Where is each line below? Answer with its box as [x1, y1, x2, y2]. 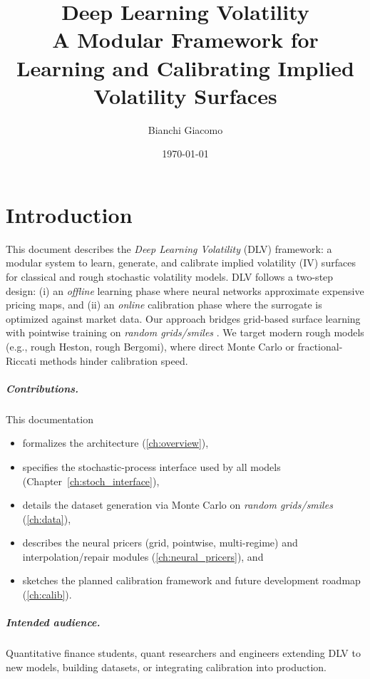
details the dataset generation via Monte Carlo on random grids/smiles [22, 497, 333, 512]
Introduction [6, 199, 133, 229]
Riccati [6, 353, 36, 368]
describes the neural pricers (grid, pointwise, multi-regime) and [22, 535, 298, 550]
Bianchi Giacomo [148, 122, 223, 137]
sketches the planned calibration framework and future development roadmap [22, 573, 361, 588]
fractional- [297, 338, 343, 353]
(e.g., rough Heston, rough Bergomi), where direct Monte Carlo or [6, 338, 294, 353]
